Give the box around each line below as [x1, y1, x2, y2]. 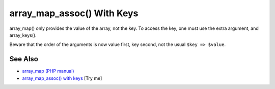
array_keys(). [9, 32, 37, 38]
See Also [9, 55, 38, 63]
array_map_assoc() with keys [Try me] [22, 75, 102, 81]
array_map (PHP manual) [22, 68, 74, 74]
